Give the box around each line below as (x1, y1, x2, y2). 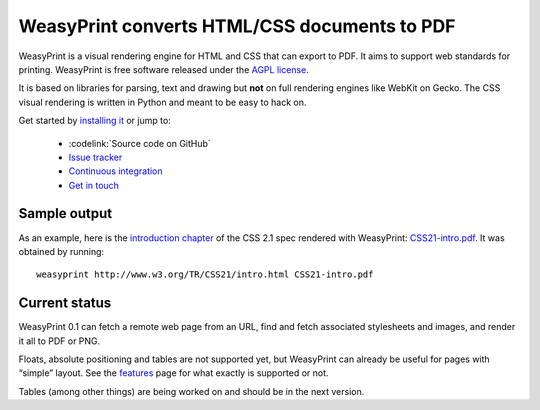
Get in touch (68, 179, 120, 191)
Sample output (18, 205, 113, 222)
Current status (18, 295, 112, 312)
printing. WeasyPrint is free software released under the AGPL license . (18, 63, 309, 75)
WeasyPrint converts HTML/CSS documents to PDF (18, 15, 456, 37)
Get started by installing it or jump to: (18, 115, 172, 127)
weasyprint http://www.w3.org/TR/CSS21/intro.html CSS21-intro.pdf (36, 269, 374, 280)
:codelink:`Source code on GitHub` (68, 137, 212, 149)
